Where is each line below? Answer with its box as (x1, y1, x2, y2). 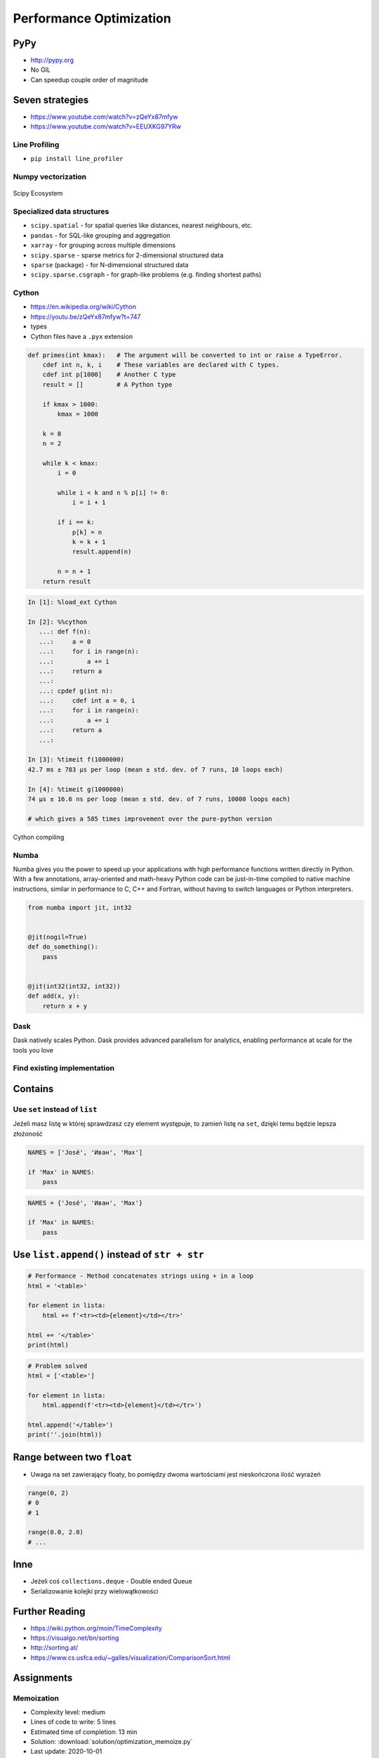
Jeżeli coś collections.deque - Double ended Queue (30, 1577, 192, 1586)
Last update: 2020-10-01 (30, 1747, 102, 1756)
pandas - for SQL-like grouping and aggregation (30, 231, 171, 239)
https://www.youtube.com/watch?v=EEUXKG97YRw (30, 122, 182, 131)
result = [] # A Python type (42, 380, 173, 388)
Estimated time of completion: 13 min (30, 1727, 138, 1736)
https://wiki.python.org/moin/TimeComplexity (30, 1624, 163, 1632)
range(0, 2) (27, 1489, 69, 1497)
